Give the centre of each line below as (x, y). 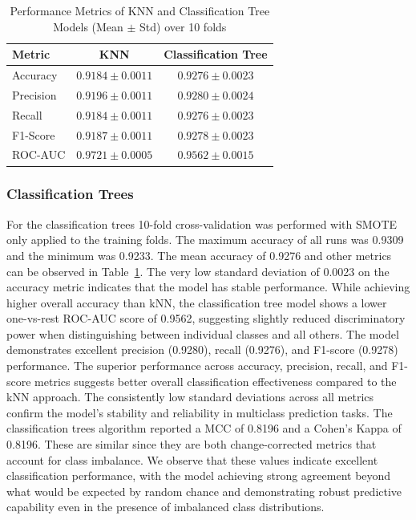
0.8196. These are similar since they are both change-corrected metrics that (192, 444)
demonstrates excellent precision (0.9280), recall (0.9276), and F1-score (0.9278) (202, 349)
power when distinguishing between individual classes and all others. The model (203, 333)
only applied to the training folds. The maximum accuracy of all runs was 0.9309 (205, 240)
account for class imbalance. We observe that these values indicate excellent (192, 459)
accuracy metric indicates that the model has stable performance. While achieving (208, 287)
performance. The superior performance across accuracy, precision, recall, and (197, 366)
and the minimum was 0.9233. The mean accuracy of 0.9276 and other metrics (199, 255)
